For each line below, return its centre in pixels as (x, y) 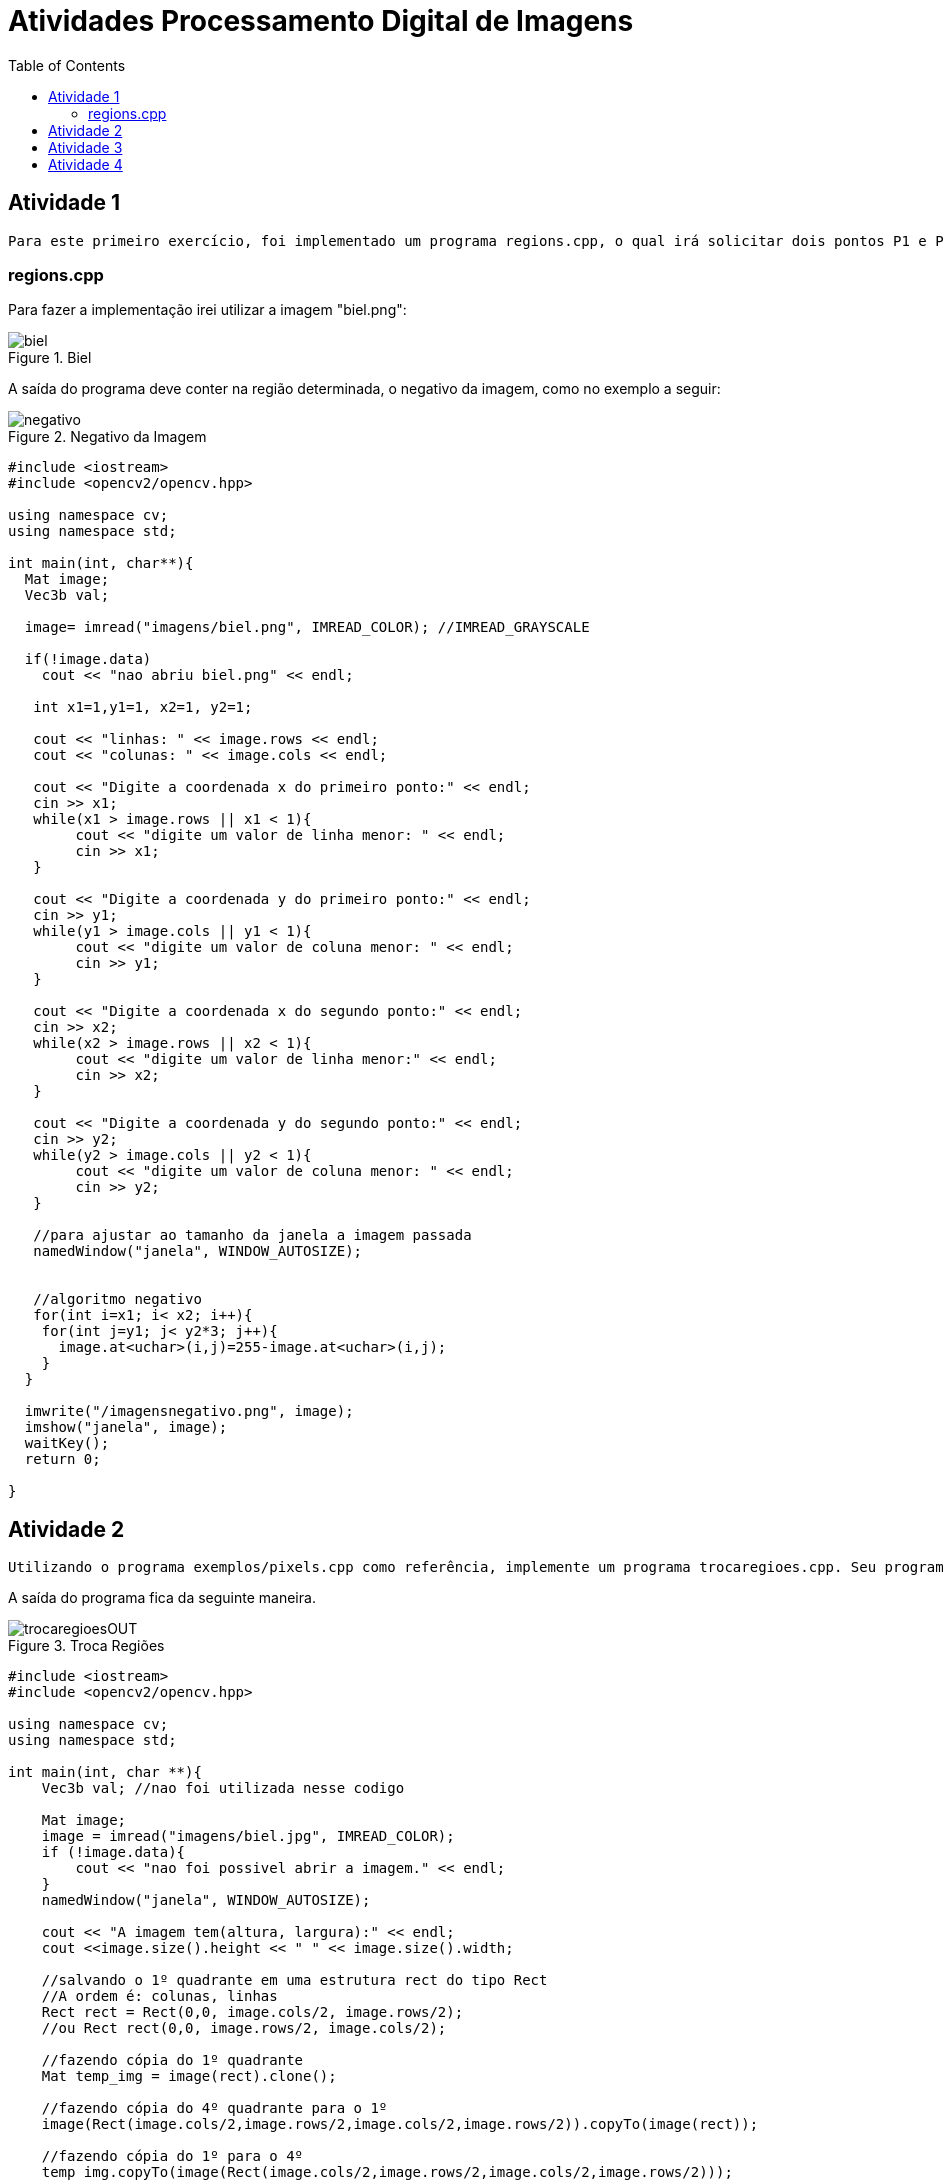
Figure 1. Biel (50, 358)
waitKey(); (67, 1443)
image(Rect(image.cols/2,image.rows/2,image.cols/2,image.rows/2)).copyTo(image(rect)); (400, 2124)
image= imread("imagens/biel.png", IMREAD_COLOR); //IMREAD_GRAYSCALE (307, 627)
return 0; (62, 1459)
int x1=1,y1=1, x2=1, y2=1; (143, 707)
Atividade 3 (85, 147)
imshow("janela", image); (126, 1427)
